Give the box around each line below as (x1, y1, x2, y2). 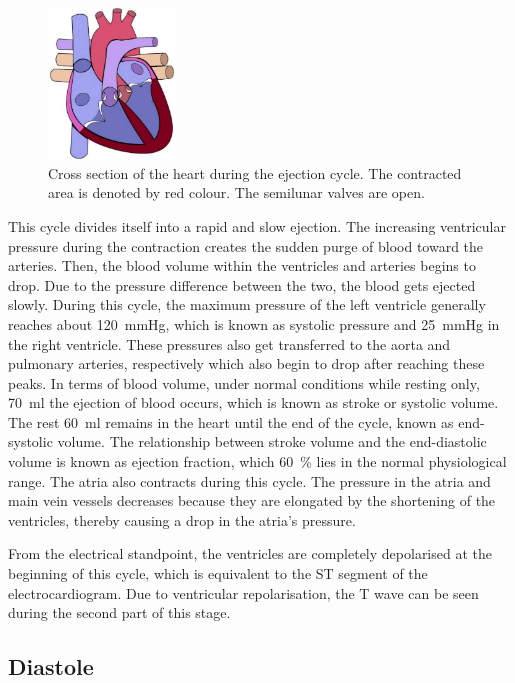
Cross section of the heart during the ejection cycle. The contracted (48, 162, 462, 183)
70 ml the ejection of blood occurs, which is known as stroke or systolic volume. (8, 392, 499, 413)
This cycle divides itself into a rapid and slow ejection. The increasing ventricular (8, 215, 506, 236)
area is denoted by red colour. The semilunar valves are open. (48, 182, 425, 203)
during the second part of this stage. (8, 602, 231, 623)
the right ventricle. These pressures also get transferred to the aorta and (8, 333, 451, 354)
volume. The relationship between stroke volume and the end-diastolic (57, 431, 487, 452)
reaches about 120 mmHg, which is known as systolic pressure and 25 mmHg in (8, 313, 500, 334)
